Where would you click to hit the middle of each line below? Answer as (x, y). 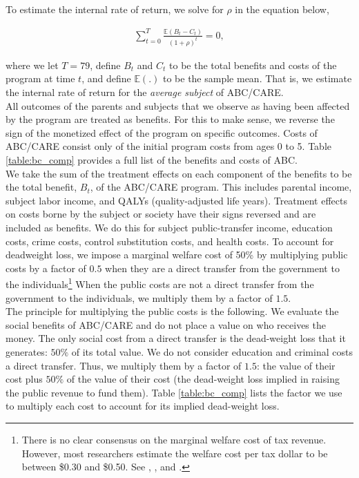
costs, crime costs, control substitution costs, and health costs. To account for (170, 241)
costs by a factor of (46, 268)
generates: (27, 351)
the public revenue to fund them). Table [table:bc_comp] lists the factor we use (174, 392)
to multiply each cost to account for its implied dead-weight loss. (143, 406)
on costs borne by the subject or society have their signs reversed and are (161, 214)
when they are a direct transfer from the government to (222, 268)
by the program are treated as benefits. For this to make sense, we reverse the (170, 119)
